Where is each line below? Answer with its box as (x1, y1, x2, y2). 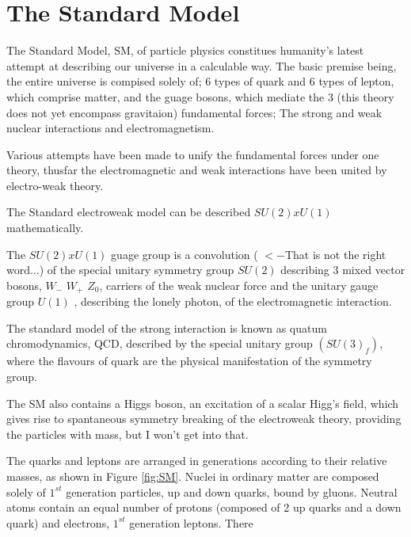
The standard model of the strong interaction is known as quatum (6, 319, 327, 336)
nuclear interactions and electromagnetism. (6, 120, 215, 136)
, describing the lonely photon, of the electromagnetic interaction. (74, 293, 392, 310)
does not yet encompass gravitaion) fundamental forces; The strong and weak (6, 104, 382, 120)
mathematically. (6, 219, 84, 236)
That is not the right (284, 246, 386, 262)
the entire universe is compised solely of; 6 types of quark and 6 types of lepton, (6, 73, 394, 89)
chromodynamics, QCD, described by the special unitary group (6, 335, 313, 352)
